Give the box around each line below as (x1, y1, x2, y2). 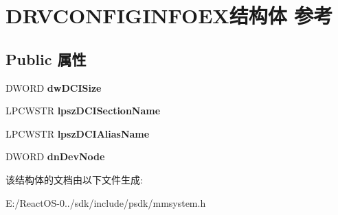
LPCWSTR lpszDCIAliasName (5, 126, 150, 140)
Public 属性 (5, 48, 87, 69)
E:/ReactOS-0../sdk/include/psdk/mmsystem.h (5, 195, 206, 210)
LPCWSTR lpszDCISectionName (5, 103, 161, 118)
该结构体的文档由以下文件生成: (5, 172, 143, 186)
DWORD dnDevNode (5, 149, 105, 164)
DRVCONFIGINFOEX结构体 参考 (5, 1, 333, 29)
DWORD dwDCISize (5, 80, 102, 94)
